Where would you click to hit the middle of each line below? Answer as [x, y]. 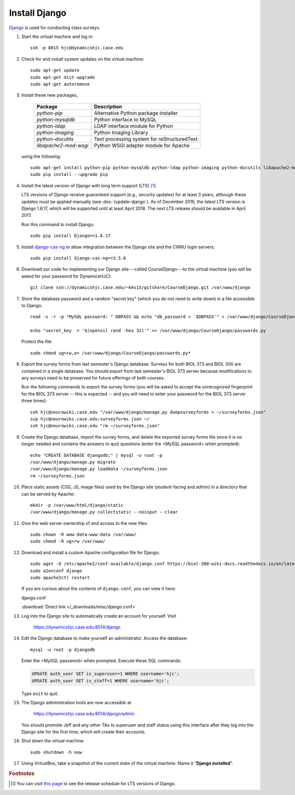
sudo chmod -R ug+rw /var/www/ [68, 541]
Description [108, 106]
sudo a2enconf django [56, 571]
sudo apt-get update [55, 70]
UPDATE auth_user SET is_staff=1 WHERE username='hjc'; [101, 681]
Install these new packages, [50, 95]
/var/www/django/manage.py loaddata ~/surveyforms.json [99, 469]
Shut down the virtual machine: [53, 741]
